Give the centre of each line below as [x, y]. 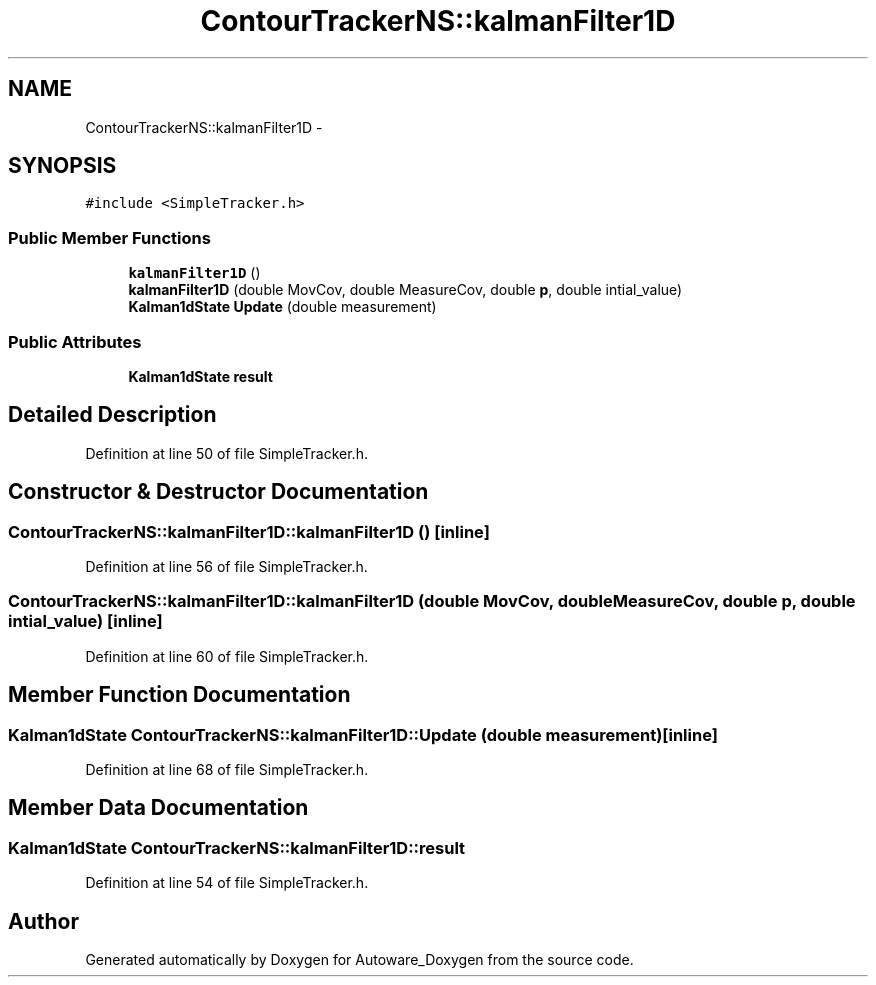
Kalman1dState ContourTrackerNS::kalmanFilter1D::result [237, 847]
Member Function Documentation [179, 695]
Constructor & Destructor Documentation [218, 492]
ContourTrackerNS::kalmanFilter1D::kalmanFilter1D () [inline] [249, 531]
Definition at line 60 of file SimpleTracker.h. [227, 656]
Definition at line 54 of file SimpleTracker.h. [227, 883]
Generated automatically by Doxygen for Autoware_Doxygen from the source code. [359, 960]
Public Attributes [75, 341]
